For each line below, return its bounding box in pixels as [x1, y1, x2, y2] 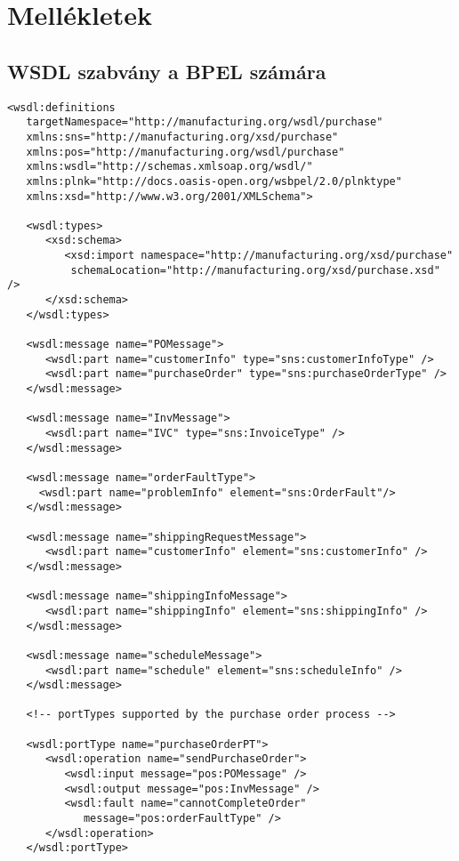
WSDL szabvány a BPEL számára [7, 57, 326, 84]
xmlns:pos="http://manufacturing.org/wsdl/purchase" [26, 145, 345, 158]
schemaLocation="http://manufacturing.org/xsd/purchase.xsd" [70, 263, 440, 277]
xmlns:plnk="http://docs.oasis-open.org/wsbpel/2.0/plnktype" [26, 174, 402, 188]
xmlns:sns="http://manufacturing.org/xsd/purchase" [26, 130, 339, 143]
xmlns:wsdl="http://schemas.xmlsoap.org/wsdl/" [26, 160, 313, 173]
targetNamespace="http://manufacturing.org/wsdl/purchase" [26, 116, 383, 129]
